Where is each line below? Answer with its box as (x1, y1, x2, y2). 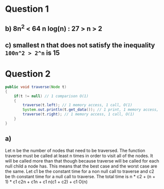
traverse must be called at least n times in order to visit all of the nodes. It (5, 153, 153, 159)
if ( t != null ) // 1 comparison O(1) (14, 94, 89, 98)
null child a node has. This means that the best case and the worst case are (5, 163, 158, 169)
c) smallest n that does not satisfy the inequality (5, 41, 155, 49)
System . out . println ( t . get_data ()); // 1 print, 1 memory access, (23, 107, 159, 112)
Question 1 (5, 3, 49, 15)
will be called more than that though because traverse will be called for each (5, 158, 160, 164)
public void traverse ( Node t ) (5, 84, 67, 89)
